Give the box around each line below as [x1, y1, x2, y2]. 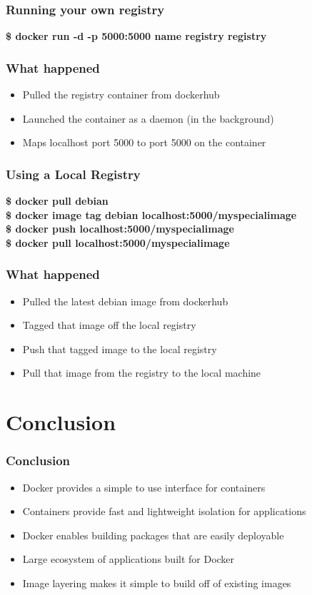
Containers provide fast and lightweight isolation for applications [22, 504, 306, 519]
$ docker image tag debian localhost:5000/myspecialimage [6, 207, 297, 222]
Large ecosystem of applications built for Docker [22, 551, 235, 566]
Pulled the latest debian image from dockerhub [22, 293, 228, 308]
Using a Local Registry [6, 165, 141, 183]
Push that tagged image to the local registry [22, 341, 217, 356]
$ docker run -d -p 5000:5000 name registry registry [6, 29, 267, 44]
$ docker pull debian [6, 193, 109, 208]
